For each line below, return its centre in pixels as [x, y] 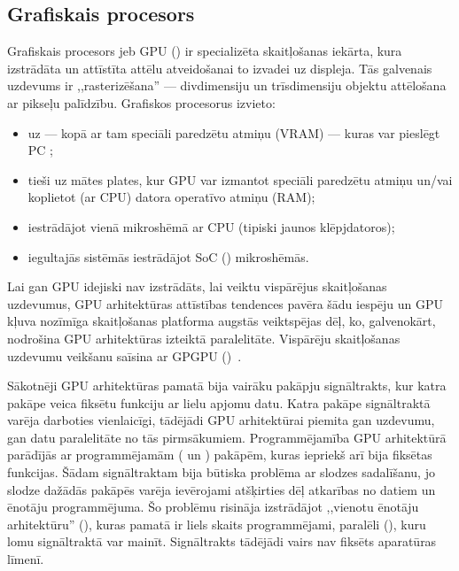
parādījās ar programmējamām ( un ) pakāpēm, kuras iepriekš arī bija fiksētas [220, 455]
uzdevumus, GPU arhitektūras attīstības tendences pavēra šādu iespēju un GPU [226, 303]
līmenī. [26, 559]
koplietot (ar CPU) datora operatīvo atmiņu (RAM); [171, 197]
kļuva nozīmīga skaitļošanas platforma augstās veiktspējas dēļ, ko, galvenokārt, [222, 321]
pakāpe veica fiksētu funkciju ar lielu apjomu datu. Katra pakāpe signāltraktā [219, 402]
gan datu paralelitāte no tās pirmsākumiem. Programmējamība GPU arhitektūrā [227, 437]
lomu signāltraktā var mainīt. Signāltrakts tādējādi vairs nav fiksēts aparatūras [222, 541]
